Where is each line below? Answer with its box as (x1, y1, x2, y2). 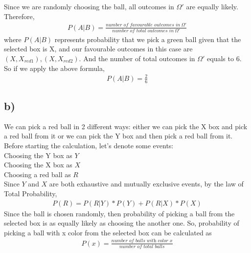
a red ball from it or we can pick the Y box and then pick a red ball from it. (4, 131, 233, 141)
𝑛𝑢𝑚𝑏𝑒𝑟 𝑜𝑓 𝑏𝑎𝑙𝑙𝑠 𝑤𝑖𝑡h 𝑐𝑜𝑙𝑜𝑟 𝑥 (111, 238, 173, 244)
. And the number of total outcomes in (79, 53, 195, 64)
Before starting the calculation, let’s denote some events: (4, 140, 174, 150)
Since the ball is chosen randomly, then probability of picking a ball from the (4, 208, 235, 218)
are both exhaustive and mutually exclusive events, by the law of (49, 179, 244, 189)
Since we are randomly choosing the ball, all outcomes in (4, 1, 174, 11)
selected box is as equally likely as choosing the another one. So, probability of (4, 218, 239, 228)
